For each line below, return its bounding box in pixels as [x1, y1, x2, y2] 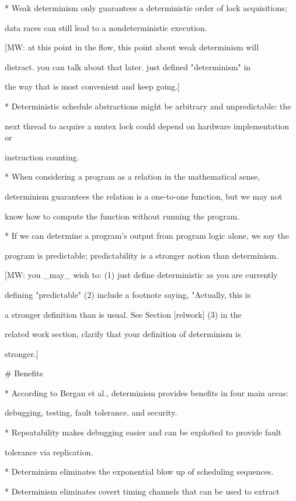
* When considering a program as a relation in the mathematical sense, [5, 170, 260, 183]
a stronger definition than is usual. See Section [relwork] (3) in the [5, 308, 242, 320]
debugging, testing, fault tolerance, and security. [5, 406, 177, 418]
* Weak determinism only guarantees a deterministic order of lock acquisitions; [5, 2, 287, 13]
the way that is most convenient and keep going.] [5, 80, 180, 92]
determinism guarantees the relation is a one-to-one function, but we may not [5, 190, 283, 202]
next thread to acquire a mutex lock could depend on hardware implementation [5, 119, 290, 132]
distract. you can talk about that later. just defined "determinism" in [5, 60, 251, 73]
